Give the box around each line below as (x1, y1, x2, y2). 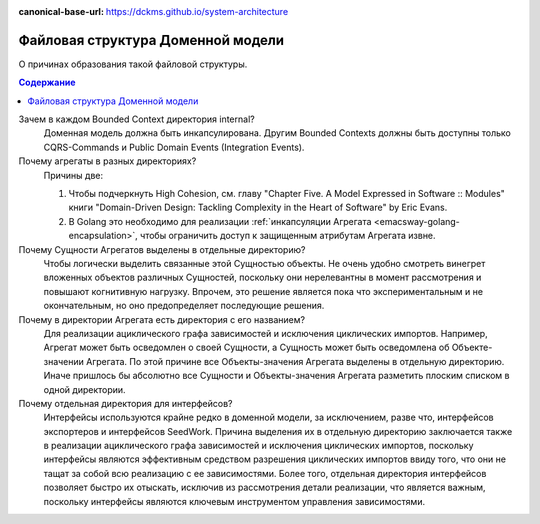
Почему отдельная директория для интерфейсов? (18, 397, 234, 409)
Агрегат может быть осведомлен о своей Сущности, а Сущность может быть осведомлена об (43, 341, 450, 354)
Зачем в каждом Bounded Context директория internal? (18, 113, 255, 125)
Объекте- (451, 341, 493, 354)
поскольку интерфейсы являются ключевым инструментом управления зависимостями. (43, 495, 425, 507)
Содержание (18, 76, 76, 89)
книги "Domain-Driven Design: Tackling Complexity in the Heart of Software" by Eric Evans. (68, 201, 448, 214)
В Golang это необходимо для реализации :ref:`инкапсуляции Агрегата (68, 215, 372, 227)
